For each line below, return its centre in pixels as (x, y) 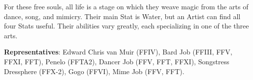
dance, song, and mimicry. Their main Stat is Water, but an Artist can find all (122, 16)
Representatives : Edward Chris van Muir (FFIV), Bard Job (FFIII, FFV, (118, 52)
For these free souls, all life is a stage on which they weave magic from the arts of (126, 6)
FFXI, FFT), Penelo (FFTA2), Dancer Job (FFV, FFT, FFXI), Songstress (117, 61)
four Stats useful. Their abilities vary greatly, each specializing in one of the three (126, 26)
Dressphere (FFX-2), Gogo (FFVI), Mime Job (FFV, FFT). (94, 71)
